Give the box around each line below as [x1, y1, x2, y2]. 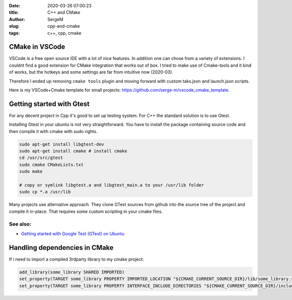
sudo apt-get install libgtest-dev [19, 141, 104, 147]
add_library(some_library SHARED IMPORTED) [19, 269, 125, 275]
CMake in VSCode [9, 43, 65, 51]
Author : [9, 16, 25, 22]
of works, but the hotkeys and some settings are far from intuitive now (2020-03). [9, 69, 173, 75]
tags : [9, 30, 20, 36]
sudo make [19, 169, 43, 174]
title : [9, 10, 19, 16]
